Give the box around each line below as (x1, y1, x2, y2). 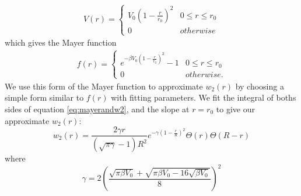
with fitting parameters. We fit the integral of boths (111, 91, 296, 104)
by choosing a (235, 80, 284, 92)
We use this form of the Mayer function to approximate (5, 80, 203, 92)
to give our (216, 103, 255, 115)
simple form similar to (5, 91, 84, 104)
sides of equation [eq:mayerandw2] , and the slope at (5, 103, 190, 115)
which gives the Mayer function (5, 36, 117, 49)
